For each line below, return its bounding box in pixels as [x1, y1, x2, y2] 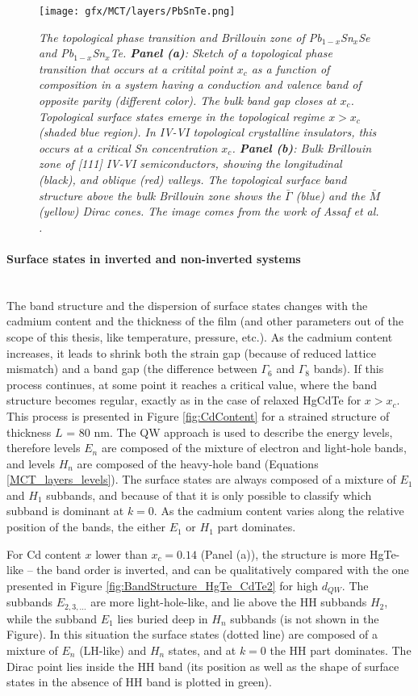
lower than [95, 545, 148, 562]
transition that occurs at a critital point [39, 60, 233, 77]
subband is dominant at [6, 502, 124, 519]
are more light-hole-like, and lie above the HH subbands [90, 593, 367, 610]
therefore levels [6, 439, 81, 456]
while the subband [6, 610, 98, 627]
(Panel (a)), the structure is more [200, 545, 366, 562]
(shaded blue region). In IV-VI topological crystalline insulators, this [39, 124, 377, 140]
